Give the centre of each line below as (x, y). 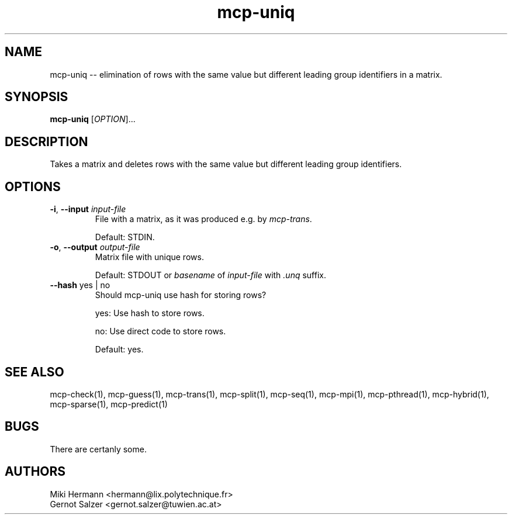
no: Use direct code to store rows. (160, 331)
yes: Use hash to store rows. (150, 313)
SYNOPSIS (37, 97)
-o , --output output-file (95, 247)
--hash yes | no (80, 285)
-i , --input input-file (88, 209)
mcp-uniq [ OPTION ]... (93, 119)
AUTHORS (35, 472)
